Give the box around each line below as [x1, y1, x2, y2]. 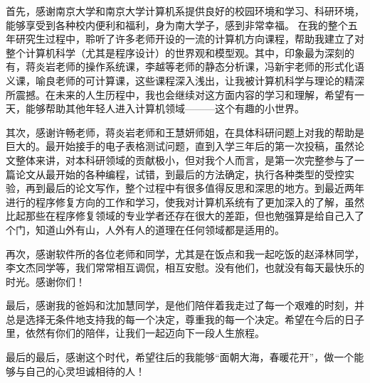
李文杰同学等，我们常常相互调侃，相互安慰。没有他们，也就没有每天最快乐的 [6, 260, 364, 275]
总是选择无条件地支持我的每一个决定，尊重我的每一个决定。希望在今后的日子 [6, 311, 364, 326]
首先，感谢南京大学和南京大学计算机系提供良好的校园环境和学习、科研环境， [6, 4, 364, 18]
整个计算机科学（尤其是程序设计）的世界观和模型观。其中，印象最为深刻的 [6, 45, 354, 60]
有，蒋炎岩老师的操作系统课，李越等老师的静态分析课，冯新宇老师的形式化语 [6, 59, 364, 74]
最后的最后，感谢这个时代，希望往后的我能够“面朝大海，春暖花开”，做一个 [6, 350, 354, 365]
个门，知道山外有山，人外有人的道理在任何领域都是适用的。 [6, 222, 285, 237]
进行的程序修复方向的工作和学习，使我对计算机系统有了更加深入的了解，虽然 [6, 194, 364, 209]
